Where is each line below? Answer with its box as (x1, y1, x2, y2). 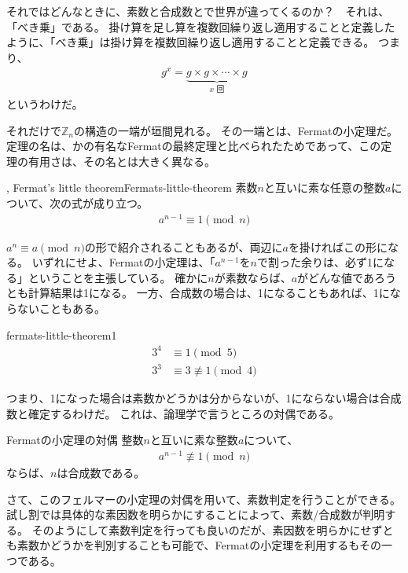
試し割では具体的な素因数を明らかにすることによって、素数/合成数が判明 (6, 506, 385, 523)
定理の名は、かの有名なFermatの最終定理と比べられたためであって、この (6, 138, 381, 154)
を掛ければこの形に (288, 238, 388, 255)
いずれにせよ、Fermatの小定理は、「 (31, 254, 215, 270)
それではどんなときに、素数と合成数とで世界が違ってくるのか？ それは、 (6, 3, 390, 19)
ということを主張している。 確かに (28, 269, 208, 285)
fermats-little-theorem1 (6, 326, 117, 343)
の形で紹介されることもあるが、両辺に (84, 238, 283, 255)
